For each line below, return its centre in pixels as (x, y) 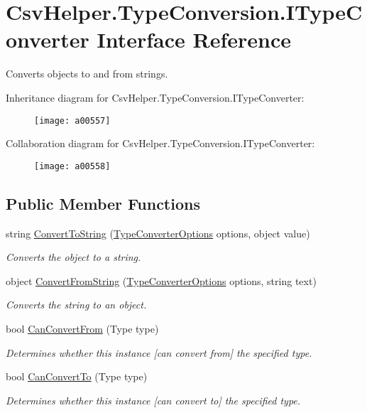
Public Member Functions (103, 203)
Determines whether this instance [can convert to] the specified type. (153, 400)
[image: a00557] (72, 120)
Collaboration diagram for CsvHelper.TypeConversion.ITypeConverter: (160, 143)
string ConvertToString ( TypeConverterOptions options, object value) (158, 233)
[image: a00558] (72, 166)
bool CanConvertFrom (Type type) (82, 328)
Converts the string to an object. (76, 305)
